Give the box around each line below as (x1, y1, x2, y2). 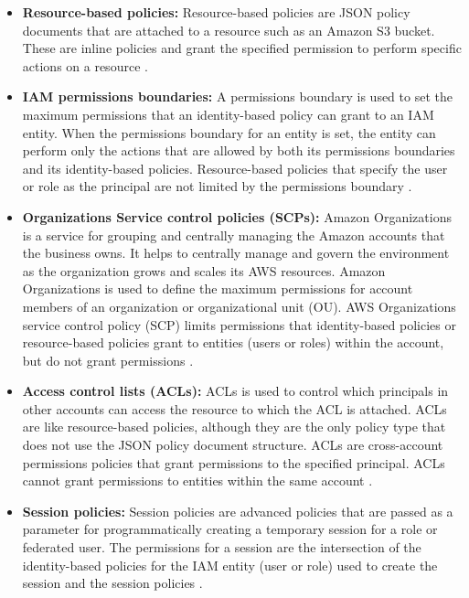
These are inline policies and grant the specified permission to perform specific (22, 38, 462, 58)
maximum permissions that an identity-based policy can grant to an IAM (22, 104, 434, 123)
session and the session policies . (22, 573, 203, 593)
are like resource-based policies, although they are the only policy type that (22, 417, 446, 436)
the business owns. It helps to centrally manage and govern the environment (22, 243, 450, 262)
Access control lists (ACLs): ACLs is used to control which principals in (22, 381, 449, 400)
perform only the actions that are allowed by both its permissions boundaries (22, 141, 455, 160)
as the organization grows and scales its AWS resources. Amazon (22, 261, 386, 280)
